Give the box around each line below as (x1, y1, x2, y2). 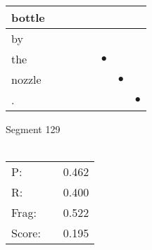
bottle (11, 9, 45, 25)
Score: (11, 225, 41, 242)
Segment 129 (6, 122, 61, 136)
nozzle (11, 71, 42, 87)
